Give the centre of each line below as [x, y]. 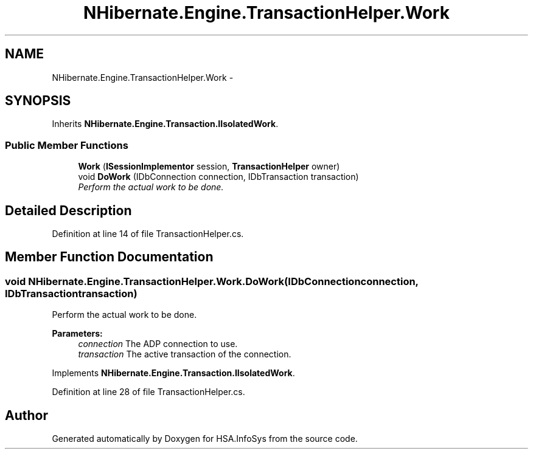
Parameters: [77, 334]
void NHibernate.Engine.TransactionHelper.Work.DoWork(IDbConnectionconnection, [212, 281]
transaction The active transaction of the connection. [185, 354]
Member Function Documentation [109, 257]
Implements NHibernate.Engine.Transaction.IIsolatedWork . [173, 373]
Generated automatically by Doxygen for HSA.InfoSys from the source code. [205, 439]
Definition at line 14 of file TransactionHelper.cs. [148, 234]
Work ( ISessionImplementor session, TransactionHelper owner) [209, 167]
